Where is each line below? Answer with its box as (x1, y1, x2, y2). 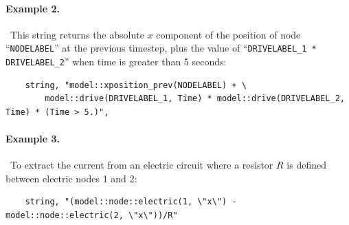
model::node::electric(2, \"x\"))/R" (5, 211, 178, 221)
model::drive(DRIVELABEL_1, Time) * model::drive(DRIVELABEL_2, (45, 94, 345, 104)
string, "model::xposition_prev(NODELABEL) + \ (25, 80, 247, 90)
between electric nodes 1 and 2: (5, 171, 137, 185)
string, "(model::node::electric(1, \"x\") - (25, 197, 237, 207)
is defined (286, 158, 326, 172)
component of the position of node (156, 27, 301, 41)
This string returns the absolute (10, 27, 144, 41)
